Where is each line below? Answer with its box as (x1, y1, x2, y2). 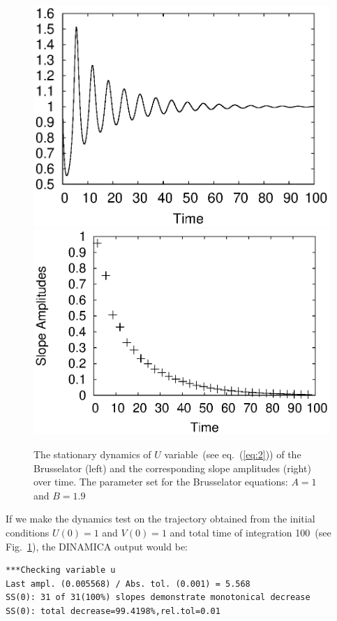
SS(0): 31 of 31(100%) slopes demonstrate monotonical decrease (6, 592, 310, 603)
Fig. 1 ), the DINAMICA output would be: (6, 539, 188, 553)
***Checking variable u (6, 565, 116, 576)
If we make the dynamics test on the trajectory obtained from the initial (6, 511, 315, 526)
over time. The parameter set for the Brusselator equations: (33, 474, 288, 489)
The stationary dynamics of (33, 447, 151, 462)
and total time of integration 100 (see (170, 525, 331, 540)
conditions (6, 525, 50, 540)
